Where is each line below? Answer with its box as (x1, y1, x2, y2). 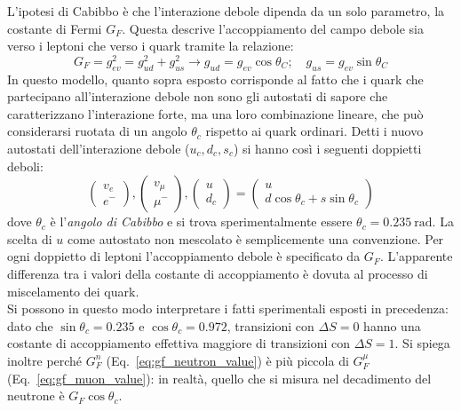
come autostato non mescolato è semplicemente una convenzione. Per (67, 229, 444, 248)
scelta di (7, 229, 52, 248)
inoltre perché (7, 351, 83, 369)
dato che (7, 316, 53, 335)
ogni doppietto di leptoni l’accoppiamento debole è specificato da (7, 247, 361, 265)
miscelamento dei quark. (7, 281, 139, 300)
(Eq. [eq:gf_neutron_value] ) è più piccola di (106, 351, 349, 369)
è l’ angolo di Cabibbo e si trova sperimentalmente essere (50, 212, 353, 231)
